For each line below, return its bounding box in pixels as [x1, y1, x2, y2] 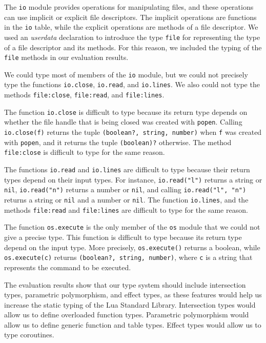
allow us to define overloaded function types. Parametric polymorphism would [4, 309, 249, 320]
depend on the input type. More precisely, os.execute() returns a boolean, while [4, 241, 260, 252]
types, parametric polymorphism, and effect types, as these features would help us [4, 289, 262, 300]
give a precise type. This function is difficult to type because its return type [4, 232, 242, 242]
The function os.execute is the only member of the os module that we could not [4, 221, 260, 232]
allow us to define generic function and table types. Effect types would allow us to [4, 319, 261, 330]
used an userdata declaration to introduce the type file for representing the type [4, 31, 260, 42]
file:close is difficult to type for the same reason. [4, 147, 165, 157]
